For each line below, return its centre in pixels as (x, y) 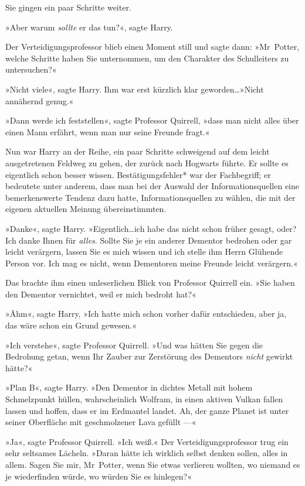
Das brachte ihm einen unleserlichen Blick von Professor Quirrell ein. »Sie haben (150, 283)
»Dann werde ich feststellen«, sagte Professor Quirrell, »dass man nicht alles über (152, 120)
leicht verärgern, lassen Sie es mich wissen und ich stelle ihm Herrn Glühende (144, 251)
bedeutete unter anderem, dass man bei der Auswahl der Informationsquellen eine (152, 186)
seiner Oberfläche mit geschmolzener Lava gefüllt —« (101, 422)
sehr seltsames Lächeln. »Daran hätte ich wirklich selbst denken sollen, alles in (147, 453)
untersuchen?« (31, 69)
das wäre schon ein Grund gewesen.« (71, 325)
